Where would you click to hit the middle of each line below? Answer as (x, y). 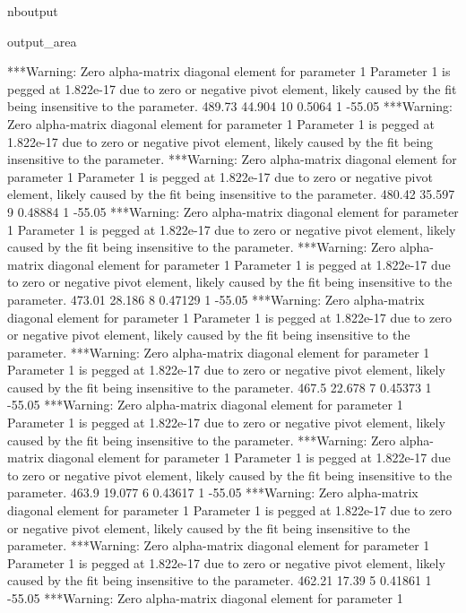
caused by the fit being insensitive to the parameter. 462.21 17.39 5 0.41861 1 (220, 580)
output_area (42, 41)
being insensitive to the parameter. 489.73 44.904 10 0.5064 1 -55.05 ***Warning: (230, 106)
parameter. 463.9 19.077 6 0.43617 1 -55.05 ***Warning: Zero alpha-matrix (213, 492)
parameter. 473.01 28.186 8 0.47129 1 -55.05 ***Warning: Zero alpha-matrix (216, 299)
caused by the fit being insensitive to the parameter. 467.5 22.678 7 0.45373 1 (220, 387)
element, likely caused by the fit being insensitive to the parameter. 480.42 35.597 (231, 194)
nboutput (33, 11)
